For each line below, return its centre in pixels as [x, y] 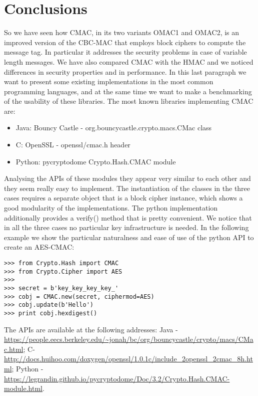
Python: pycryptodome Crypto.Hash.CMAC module [96, 161]
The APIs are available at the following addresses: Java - [91, 329]
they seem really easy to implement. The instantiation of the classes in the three [127, 188]
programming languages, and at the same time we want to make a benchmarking [128, 91]
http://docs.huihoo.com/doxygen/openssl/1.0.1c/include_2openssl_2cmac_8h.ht [128, 359]
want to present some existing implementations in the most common [109, 81]
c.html [14, 349]
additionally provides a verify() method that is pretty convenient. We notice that [128, 217]
